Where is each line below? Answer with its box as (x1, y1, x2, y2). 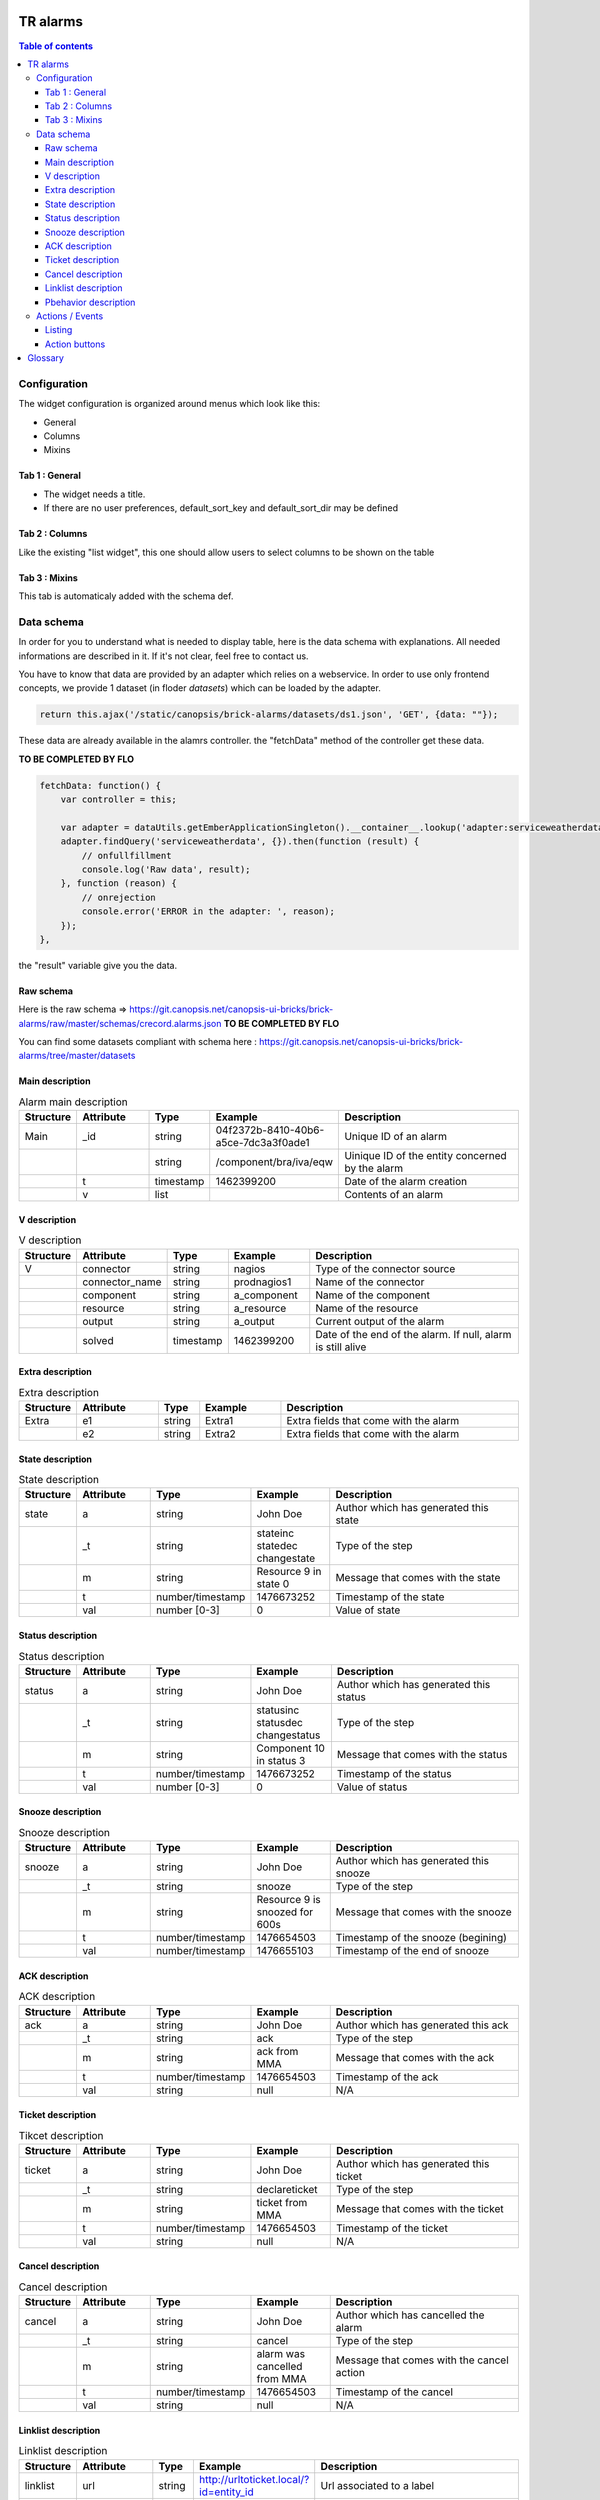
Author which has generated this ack (335, 2018, 509, 2032)
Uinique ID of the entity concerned (344, 1149, 507, 1163)
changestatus (256, 1728, 321, 1742)
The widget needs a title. (43, 488, 146, 500)
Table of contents (18, 40, 94, 52)
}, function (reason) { (60, 878, 177, 889)
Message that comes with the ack (335, 2050, 495, 2064)
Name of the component (315, 1288, 430, 1302)
